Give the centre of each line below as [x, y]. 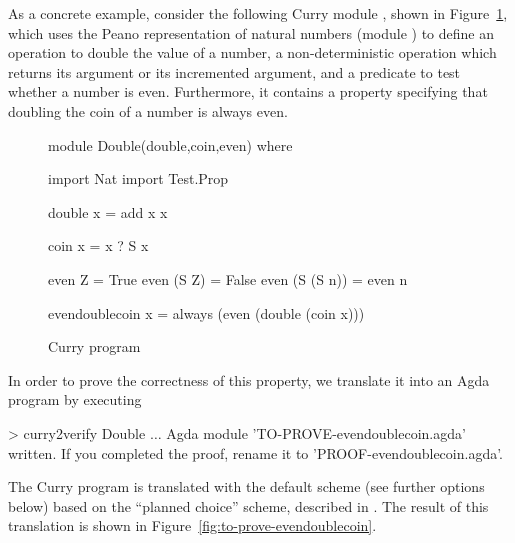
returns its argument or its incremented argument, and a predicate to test [234, 71]
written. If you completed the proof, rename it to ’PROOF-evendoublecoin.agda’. [256, 452]
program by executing [75, 399]
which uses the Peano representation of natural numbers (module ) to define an [251, 32]
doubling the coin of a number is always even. [148, 110]
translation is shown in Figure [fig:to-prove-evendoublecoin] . [192, 525]
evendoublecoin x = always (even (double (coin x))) [206, 312]
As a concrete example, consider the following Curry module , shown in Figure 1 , [258, 13]
